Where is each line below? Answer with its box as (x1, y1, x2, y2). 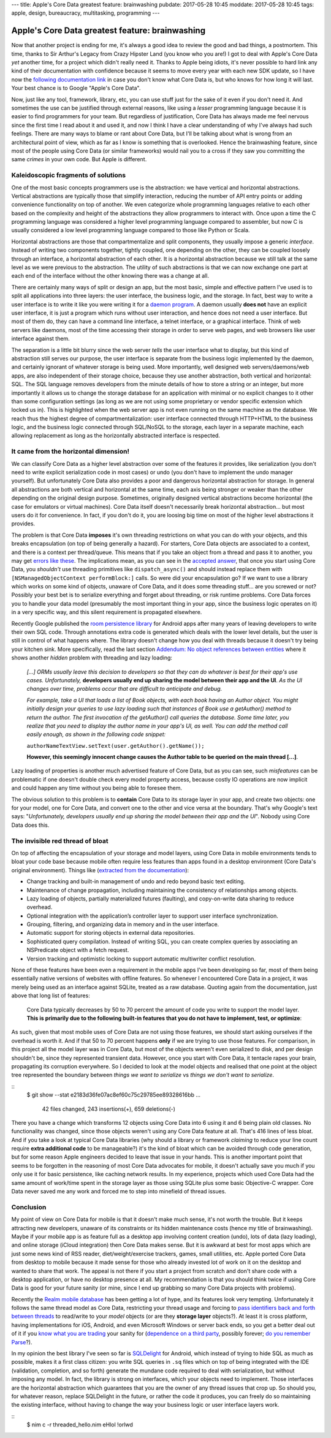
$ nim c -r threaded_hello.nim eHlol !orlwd (26, 1421, 133, 1428)
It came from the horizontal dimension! (11, 447, 130, 456)
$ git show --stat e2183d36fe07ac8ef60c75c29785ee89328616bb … (26, 1091, 201, 1098)
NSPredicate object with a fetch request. (26, 946, 129, 954)
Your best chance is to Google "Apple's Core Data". (11, 85, 141, 92)
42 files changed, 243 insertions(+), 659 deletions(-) (42, 1105, 176, 1113)
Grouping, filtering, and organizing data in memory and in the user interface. (26, 921, 219, 928)
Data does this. (11, 821, 50, 829)
